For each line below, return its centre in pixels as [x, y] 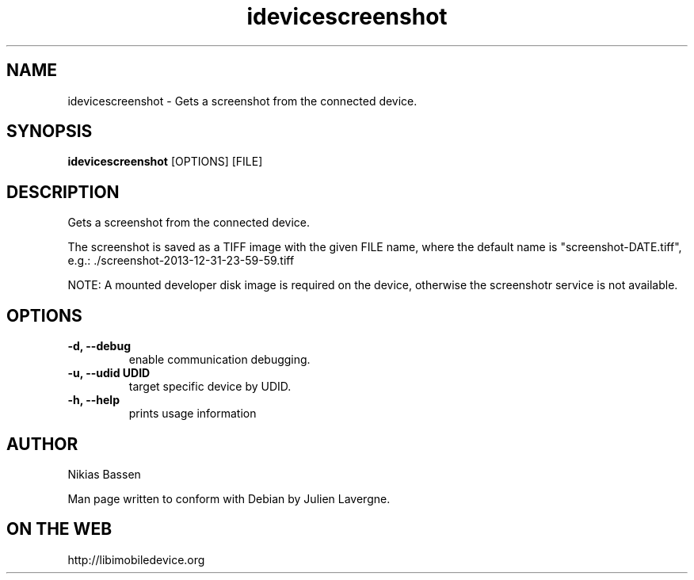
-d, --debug [99, 346]
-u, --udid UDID [109, 373]
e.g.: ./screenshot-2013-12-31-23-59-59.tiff [181, 261]
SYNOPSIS [50, 132]
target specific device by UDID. [210, 387]
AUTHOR [42, 444]
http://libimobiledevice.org [136, 559]
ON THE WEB [59, 529]
